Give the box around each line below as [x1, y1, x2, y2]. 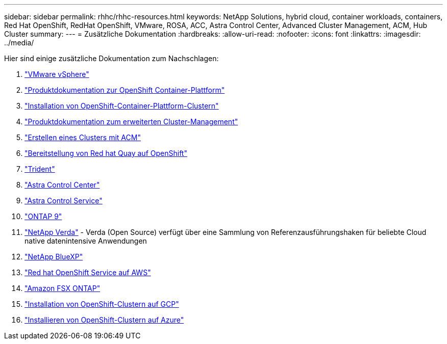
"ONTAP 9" [24, 212, 62, 221]
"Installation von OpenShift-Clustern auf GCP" [24, 300, 179, 308]
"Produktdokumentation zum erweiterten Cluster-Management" [24, 117, 238, 126]
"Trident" [24, 165, 55, 173]
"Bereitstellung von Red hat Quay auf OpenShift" [24, 149, 187, 157]
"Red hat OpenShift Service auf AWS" [24, 268, 151, 277]
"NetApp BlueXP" [24, 252, 83, 261]
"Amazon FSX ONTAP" [24, 284, 101, 293]
